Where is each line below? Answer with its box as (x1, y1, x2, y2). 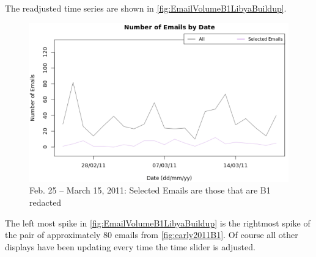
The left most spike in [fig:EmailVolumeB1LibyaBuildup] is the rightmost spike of (5, 216, 310, 229)
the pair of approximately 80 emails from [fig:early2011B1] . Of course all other (5, 228, 298, 241)
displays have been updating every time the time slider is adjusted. (5, 240, 255, 253)
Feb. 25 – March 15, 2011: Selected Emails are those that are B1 (29, 184, 271, 197)
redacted (29, 196, 62, 208)
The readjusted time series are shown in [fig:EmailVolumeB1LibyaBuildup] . (5, 2, 287, 14)
